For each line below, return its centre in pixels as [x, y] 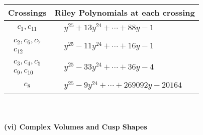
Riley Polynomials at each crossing [125, 12]
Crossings [27, 12]
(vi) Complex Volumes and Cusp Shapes [76, 126]
